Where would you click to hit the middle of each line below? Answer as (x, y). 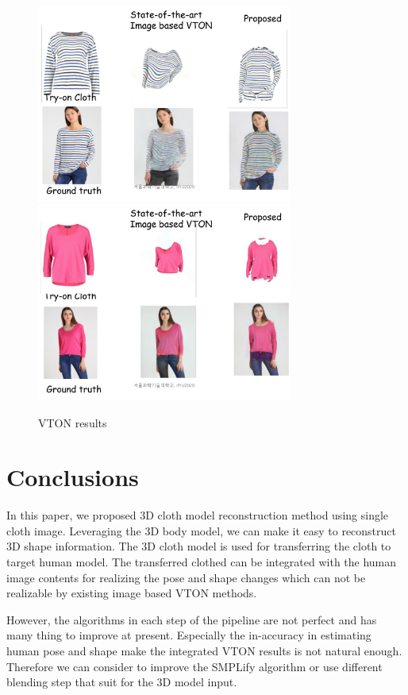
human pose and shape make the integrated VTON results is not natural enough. (204, 650)
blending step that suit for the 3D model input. (122, 682)
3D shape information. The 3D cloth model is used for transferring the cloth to (199, 546)
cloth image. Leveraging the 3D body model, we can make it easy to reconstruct (201, 530)
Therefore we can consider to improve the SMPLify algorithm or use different (194, 666)
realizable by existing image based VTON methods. (132, 593)
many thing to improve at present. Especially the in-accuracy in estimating (189, 635)
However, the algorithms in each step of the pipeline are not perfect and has (192, 619)
